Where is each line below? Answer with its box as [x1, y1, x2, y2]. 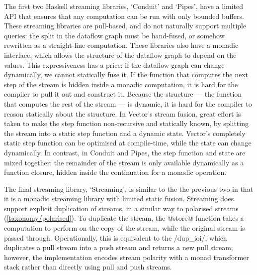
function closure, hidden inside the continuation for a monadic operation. [4, 167, 227, 177]
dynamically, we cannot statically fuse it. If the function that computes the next [4, 69, 249, 80]
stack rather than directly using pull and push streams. [4, 262, 172, 272]
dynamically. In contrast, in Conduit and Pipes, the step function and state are [4, 147, 246, 157]
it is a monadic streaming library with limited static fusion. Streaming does [4, 193, 234, 204]
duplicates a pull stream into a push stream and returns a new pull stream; [4, 242, 233, 253]
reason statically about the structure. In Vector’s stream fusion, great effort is [4, 108, 241, 119]
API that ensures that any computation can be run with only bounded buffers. [4, 10, 244, 21]
